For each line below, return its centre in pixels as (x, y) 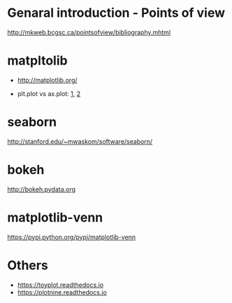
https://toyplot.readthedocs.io (60, 285)
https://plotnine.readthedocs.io (62, 292)
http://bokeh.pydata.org (41, 189)
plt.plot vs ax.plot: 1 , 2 (49, 93)
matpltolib (37, 61)
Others (28, 265)
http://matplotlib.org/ (48, 80)
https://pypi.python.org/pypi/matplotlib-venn (72, 237)
